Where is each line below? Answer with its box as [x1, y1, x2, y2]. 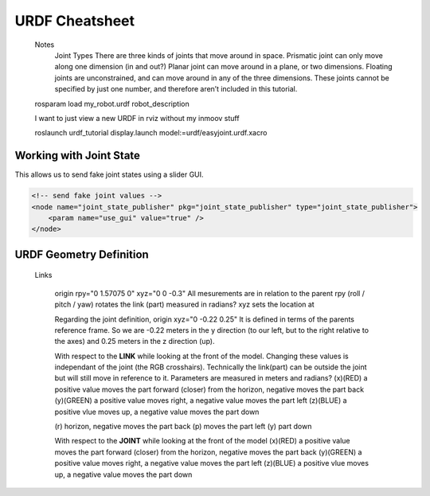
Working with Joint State [14, 149, 141, 162]
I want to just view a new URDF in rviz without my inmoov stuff [34, 113, 240, 123]
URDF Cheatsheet [14, 12, 135, 29]
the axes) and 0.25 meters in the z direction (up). [54, 337, 215, 346]
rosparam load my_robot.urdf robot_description [34, 99, 190, 108]
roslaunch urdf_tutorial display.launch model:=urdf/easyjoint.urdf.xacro [34, 128, 268, 138]
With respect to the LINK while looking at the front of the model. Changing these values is [54, 351, 350, 361]
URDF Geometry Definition [14, 248, 149, 261]
